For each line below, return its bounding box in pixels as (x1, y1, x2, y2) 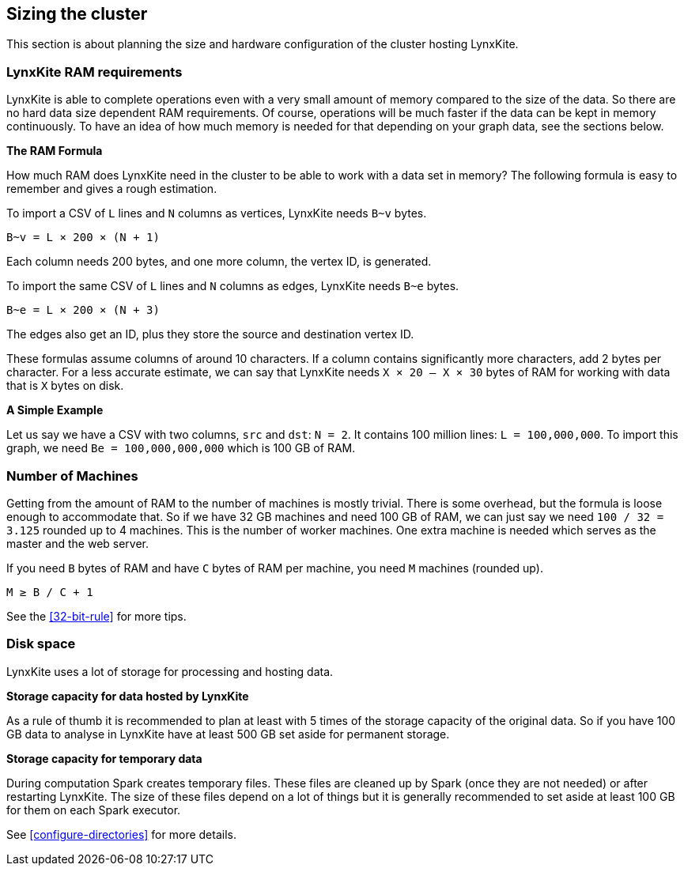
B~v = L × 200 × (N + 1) (6, 231, 160, 244)
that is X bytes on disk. (6, 379, 124, 393)
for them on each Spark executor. (6, 802, 181, 817)
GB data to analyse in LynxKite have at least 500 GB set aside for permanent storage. (6, 727, 450, 741)
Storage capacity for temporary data (6, 751, 202, 765)
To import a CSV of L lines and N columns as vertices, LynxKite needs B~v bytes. (6, 206, 427, 221)
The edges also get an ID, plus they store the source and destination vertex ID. (6, 327, 414, 342)
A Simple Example (6, 403, 104, 417)
